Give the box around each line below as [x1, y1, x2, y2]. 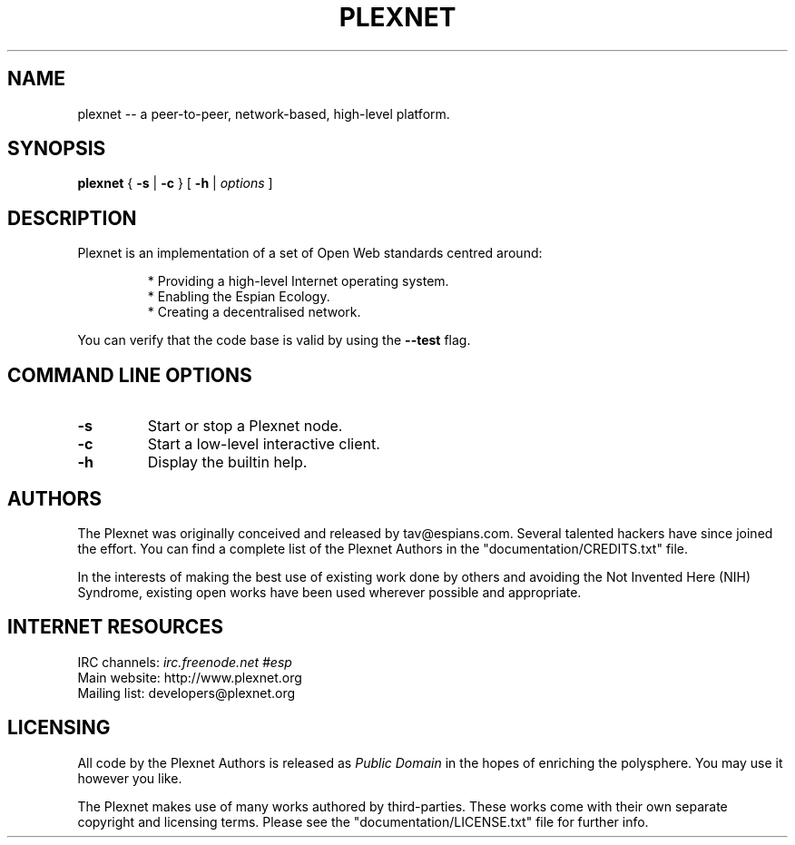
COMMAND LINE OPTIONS [7, 363, 252, 387]
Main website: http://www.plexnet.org [77, 669, 302, 685]
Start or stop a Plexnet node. [147, 417, 343, 436]
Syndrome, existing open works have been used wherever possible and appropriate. [77, 584, 582, 600]
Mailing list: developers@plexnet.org [77, 684, 296, 701]
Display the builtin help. [147, 453, 308, 472]
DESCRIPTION [7, 206, 137, 230]
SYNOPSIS [7, 137, 106, 161]
